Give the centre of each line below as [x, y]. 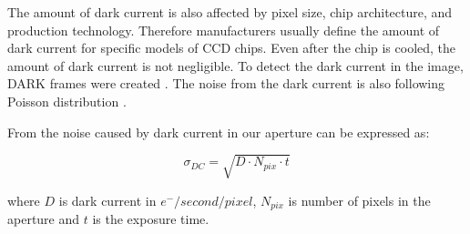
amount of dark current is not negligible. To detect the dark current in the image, [235, 65]
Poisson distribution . [67, 101]
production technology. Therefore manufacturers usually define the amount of [224, 30]
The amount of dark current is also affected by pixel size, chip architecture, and [230, 12]
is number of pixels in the [359, 200]
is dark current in [107, 200]
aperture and [44, 219]
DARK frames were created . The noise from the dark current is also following [226, 83]
